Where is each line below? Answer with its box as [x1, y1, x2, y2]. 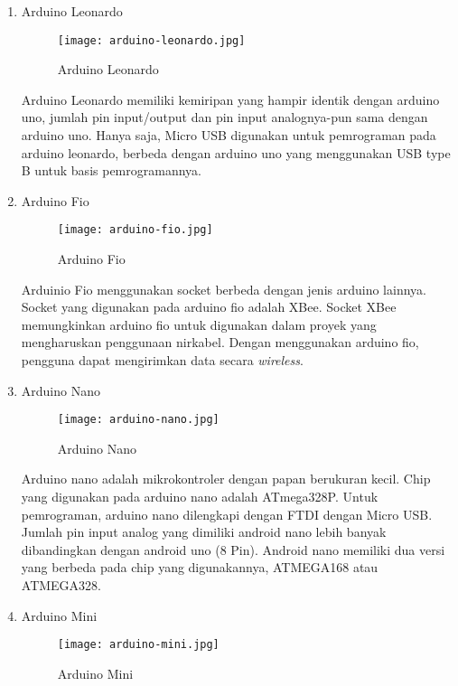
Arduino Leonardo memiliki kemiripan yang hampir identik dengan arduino [21, 89, 440, 108]
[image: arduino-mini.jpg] [57, 638, 220, 652]
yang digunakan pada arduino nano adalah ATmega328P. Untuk [21, 487, 379, 506]
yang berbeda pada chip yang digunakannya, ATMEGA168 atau [21, 558, 379, 577]
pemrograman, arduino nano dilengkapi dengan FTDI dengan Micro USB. [21, 504, 433, 523]
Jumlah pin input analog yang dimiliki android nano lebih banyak [21, 522, 387, 541]
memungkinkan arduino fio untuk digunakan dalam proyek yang [21, 315, 377, 334]
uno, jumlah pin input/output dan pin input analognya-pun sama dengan [21, 108, 428, 127]
